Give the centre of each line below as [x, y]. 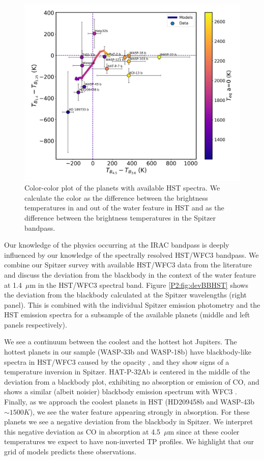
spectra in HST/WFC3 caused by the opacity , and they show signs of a [117, 361]
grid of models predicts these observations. [70, 451]
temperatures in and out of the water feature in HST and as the [124, 208]
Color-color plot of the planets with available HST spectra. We [122, 188]
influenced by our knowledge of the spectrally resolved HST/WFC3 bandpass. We [131, 254]
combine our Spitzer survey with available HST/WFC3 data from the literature [128, 265]
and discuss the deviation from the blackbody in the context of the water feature [130, 274]
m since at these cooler [204, 431]
